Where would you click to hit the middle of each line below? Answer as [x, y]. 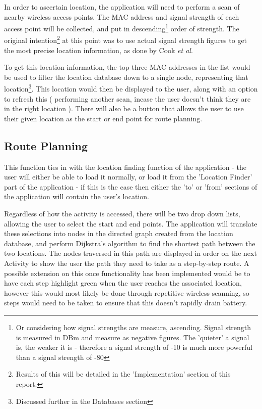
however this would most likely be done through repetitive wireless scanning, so [127, 292]
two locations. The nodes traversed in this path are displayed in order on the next [130, 253]
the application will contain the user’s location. [77, 196]
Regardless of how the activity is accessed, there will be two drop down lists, [122, 214]
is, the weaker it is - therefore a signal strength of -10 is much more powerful [134, 347]
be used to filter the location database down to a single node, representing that [126, 77]
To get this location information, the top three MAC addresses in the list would [127, 67]
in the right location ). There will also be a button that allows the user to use [124, 108]
